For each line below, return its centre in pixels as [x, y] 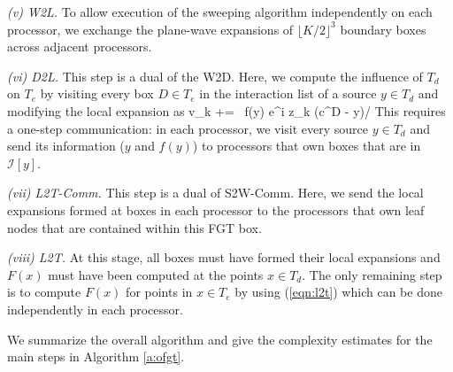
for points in [159, 292]
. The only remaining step [372, 274]
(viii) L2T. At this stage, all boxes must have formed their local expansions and [224, 257]
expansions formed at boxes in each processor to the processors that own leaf [216, 209]
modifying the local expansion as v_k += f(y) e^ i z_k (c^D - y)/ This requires [226, 110]
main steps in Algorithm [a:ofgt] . [96, 356]
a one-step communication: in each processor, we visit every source [188, 128]
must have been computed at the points [156, 274]
